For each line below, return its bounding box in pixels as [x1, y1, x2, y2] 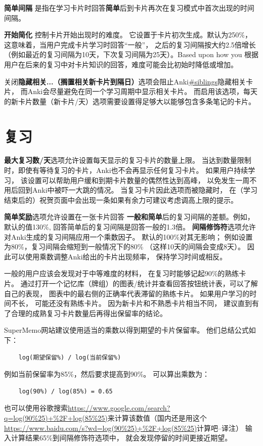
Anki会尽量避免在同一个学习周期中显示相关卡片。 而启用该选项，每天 [27, 86, 257, 97]
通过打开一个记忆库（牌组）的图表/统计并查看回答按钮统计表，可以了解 [20, 278, 258, 288]
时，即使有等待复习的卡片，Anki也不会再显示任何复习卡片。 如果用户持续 [4, 165, 248, 175]
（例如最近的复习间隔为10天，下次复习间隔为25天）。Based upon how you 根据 [4, 49, 259, 60]
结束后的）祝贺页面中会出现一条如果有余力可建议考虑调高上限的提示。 [4, 194, 238, 205]
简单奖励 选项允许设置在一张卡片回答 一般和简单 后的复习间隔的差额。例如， [4, 211, 254, 222]
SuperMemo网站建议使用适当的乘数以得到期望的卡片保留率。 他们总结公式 [4, 325, 249, 335]
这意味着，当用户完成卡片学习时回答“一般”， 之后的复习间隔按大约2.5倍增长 [4, 39, 256, 50]
